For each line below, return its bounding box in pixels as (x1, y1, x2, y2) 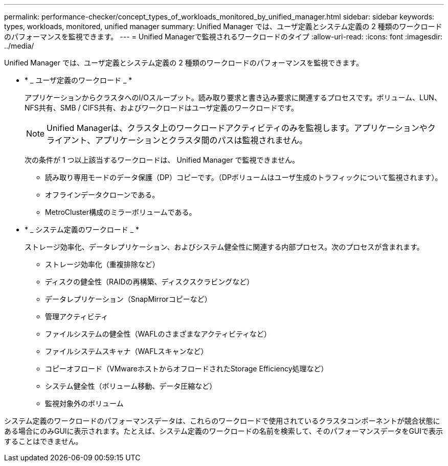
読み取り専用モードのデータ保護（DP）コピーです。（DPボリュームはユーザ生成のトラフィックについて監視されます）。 (45, 173, 442, 182)
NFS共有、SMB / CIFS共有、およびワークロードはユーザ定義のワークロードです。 (25, 103, 299, 112)
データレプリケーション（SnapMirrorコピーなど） (45, 295, 212, 303)
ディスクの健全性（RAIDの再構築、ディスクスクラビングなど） (45, 277, 254, 286)
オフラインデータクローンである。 (45, 190, 160, 199)
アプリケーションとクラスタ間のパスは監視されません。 (95, 135, 307, 145)
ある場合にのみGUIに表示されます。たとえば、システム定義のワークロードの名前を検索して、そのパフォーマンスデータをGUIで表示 (4, 427, 443, 435)
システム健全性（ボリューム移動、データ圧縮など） (45, 382, 217, 390)
